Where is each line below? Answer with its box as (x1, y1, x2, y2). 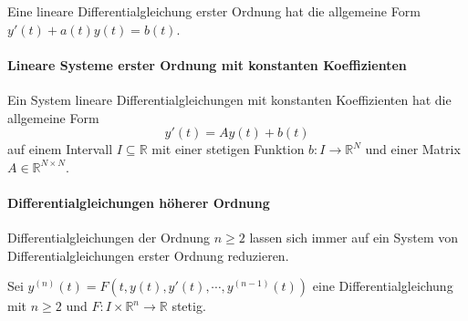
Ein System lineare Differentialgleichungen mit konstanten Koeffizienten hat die (7, 89, 452, 109)
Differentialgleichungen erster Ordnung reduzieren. (7, 245, 289, 264)
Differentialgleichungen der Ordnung (7, 228, 211, 247)
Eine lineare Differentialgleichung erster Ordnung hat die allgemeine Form (7, 2, 421, 20)
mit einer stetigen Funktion (151, 140, 305, 159)
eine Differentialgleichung (312, 276, 453, 295)
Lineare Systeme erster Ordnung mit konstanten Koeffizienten (7, 55, 407, 74)
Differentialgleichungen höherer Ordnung (7, 192, 270, 212)
